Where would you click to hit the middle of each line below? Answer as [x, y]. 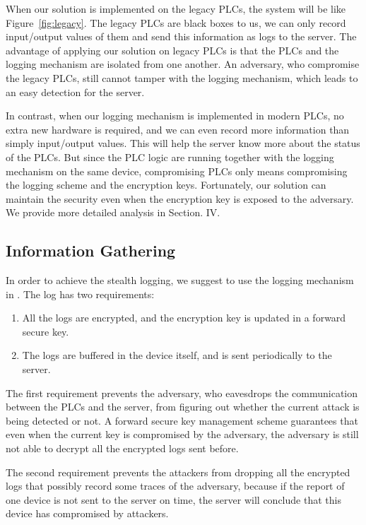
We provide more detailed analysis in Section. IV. [113, 212]
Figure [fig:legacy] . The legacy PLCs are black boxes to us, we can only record [176, 22]
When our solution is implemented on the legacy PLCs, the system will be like [176, 8]
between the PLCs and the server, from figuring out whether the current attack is [183, 407]
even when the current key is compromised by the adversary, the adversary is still [182, 434]
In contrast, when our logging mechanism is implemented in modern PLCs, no [175, 116]
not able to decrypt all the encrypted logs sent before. [122, 448]
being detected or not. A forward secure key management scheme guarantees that [182, 420]
